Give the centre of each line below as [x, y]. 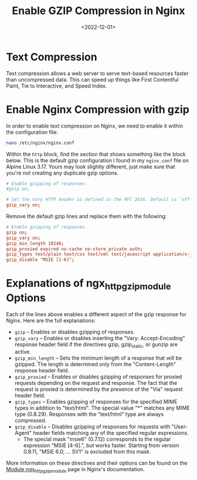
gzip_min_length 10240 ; [35, 243]
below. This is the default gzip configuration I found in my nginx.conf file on [97, 160]
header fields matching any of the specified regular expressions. [111, 433]
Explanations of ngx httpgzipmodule [89, 284]
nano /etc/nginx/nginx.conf [40, 143]
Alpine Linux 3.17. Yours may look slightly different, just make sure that [91, 166]
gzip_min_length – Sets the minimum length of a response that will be [98, 358]
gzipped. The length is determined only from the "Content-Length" [95, 364]
